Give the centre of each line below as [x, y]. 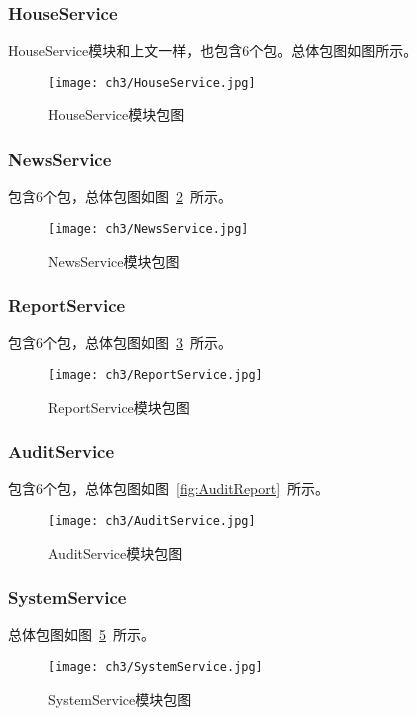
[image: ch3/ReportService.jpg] [155, 374]
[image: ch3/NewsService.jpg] [148, 228]
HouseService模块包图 [116, 114]
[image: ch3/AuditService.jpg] [152, 521]
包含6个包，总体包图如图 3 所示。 [120, 342]
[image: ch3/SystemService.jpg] [155, 667]
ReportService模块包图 [119, 406]
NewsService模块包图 [114, 260]
